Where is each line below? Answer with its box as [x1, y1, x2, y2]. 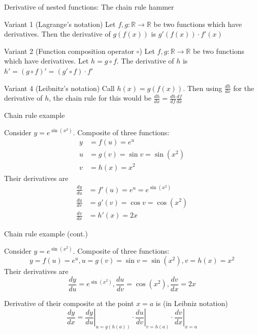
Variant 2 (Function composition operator [4, 45, 134, 56]
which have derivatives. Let [4, 55, 89, 66]
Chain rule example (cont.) [4, 228, 88, 238]
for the [233, 82, 254, 93]
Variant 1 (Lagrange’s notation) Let [4, 18, 116, 29]
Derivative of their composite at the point [4, 297, 134, 308]
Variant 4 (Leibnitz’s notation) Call [4, 82, 115, 93]
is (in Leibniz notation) [155, 297, 228, 308]
